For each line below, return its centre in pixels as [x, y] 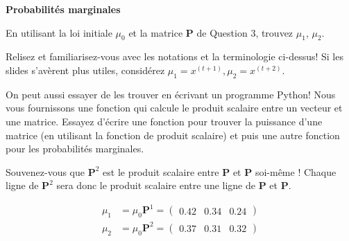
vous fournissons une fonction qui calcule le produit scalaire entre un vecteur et [174, 108]
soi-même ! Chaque [296, 171]
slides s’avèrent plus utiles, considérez [85, 70]
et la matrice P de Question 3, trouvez [211, 32]
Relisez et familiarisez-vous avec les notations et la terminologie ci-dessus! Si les [174, 56]
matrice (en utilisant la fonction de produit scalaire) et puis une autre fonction [173, 135]
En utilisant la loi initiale [59, 32]
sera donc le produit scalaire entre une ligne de [156, 185]
